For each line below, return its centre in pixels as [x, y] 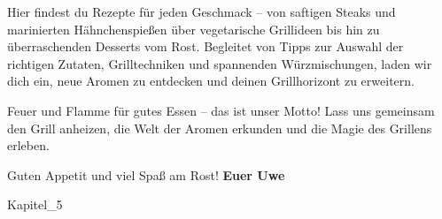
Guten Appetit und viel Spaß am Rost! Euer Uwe [146, 174]
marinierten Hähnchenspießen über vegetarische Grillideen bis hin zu [194, 29]
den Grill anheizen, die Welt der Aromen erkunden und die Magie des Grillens [220, 128]
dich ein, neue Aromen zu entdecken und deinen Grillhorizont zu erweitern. [211, 81]
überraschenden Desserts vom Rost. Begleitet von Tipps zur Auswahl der [205, 46]
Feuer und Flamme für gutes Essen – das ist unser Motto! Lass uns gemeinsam [221, 110]
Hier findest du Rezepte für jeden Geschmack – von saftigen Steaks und [202, 11]
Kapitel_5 [35, 204]
